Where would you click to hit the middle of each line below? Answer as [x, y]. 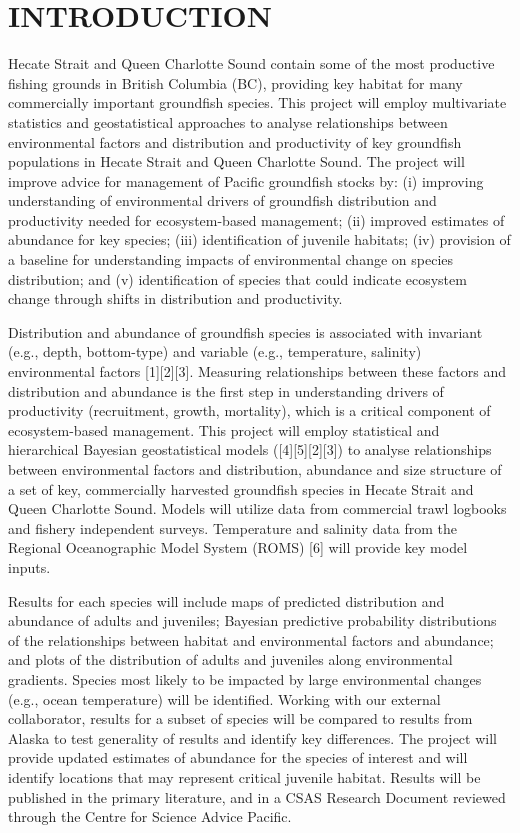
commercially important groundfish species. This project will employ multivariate [257, 102]
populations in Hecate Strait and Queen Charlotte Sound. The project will [236, 161]
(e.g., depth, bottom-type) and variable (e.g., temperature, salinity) [215, 351]
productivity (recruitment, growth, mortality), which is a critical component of [249, 410]
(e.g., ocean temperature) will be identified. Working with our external [224, 698]
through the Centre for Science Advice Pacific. [150, 816]
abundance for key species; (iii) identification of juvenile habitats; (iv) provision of [259, 239]
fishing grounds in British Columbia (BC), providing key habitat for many [235, 82]
